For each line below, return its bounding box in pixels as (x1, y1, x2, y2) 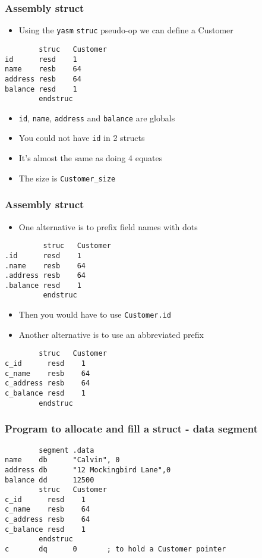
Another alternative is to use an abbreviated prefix (18, 328, 204, 340)
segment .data (39, 446, 94, 454)
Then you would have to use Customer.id (18, 308, 171, 321)
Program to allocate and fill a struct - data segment (5, 421, 258, 436)
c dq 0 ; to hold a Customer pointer (5, 545, 226, 554)
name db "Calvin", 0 (5, 456, 120, 465)
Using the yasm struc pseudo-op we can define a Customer (18, 24, 233, 36)
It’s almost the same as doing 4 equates (18, 152, 163, 164)
